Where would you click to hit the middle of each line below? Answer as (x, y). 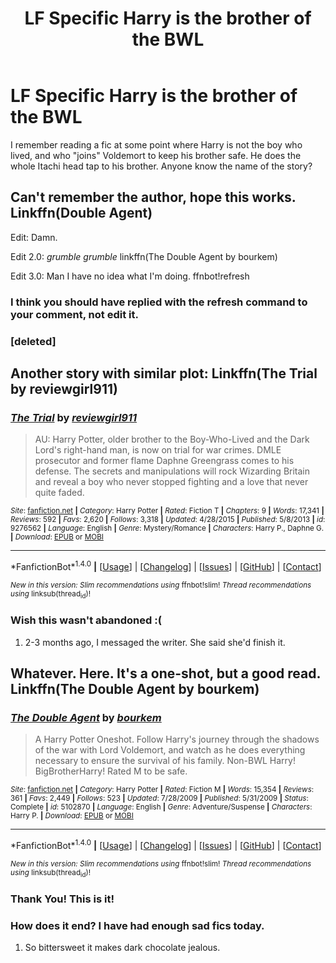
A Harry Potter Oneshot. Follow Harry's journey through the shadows (177, 739)
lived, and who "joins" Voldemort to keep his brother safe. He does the (156, 155)
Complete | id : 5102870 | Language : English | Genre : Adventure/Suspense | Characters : (161, 807)
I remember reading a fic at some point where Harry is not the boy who (156, 144)
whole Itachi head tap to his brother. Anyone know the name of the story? (161, 166)
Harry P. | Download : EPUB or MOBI (72, 816)
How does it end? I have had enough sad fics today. (137, 926)
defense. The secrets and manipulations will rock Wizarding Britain (172, 471)
